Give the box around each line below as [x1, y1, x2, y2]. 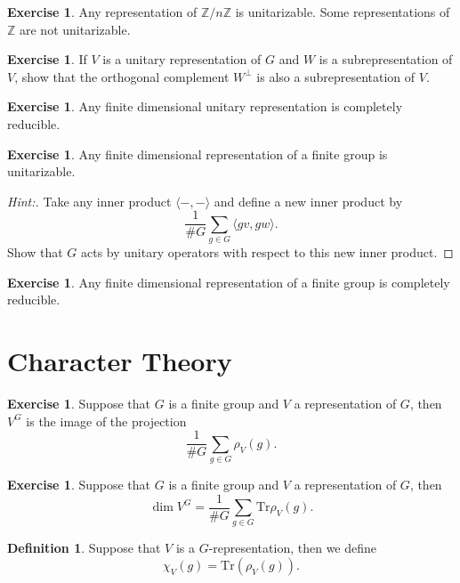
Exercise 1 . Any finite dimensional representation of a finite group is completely [7, 272, 450, 291]
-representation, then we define [208, 538, 377, 557]
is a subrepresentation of [319, 50, 453, 69]
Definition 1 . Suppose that [7, 538, 161, 557]
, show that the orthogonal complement [14, 67, 230, 85]
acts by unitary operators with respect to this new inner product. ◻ [80, 243, 454, 262]
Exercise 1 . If [7, 50, 87, 69]
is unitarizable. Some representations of [235, 3, 450, 20]
